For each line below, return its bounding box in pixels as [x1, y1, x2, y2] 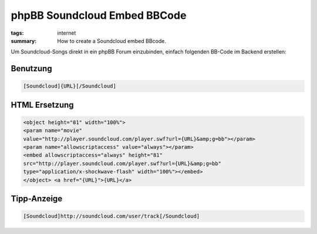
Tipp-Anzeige [11, 194, 63, 204]
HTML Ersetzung [11, 100, 74, 110]
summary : [11, 37, 37, 44]
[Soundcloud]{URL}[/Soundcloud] [23, 83, 117, 89]
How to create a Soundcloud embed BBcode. [57, 37, 167, 44]
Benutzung [11, 63, 52, 73]
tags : [11, 29, 24, 36]
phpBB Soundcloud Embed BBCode [11, 9, 187, 22]
